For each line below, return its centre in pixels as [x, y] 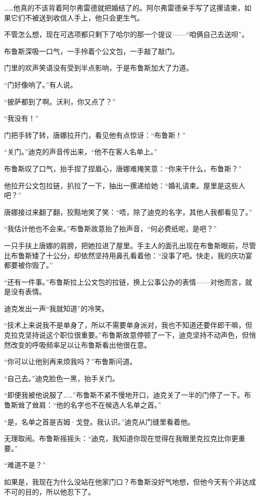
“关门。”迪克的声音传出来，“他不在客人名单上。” [81, 152]
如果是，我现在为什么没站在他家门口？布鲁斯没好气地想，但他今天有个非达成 [130, 482]
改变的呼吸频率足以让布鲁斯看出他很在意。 [81, 344]
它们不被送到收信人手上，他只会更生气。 [77, 17]
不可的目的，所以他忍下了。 [49, 491]
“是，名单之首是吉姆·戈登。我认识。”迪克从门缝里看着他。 [99, 421]
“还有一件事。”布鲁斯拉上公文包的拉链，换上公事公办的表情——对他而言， [125, 281]
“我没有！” [21, 118]
